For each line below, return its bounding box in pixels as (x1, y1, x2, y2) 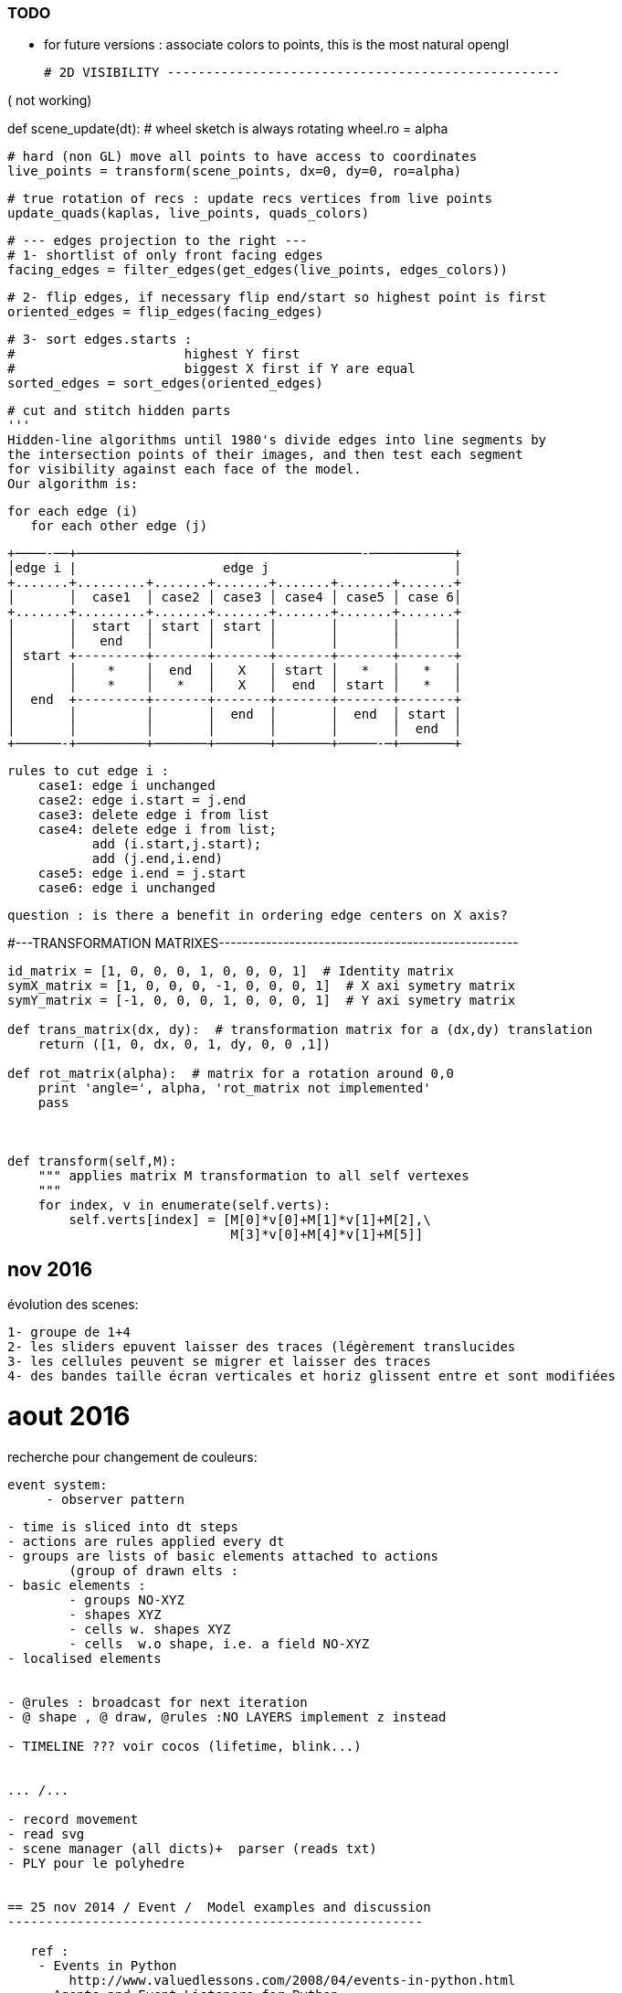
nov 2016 (7, 1257, 93, 1281)
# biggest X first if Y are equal (7, 361, 416, 377)
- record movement (7, 1811, 139, 1827)
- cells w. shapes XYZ (69, 1621, 231, 1636)
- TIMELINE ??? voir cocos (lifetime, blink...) (7, 1738, 362, 1753)
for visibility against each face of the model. (7, 462, 362, 477)
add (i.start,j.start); (91, 837, 262, 852)
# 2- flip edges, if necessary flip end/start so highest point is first (7, 290, 547, 305)
